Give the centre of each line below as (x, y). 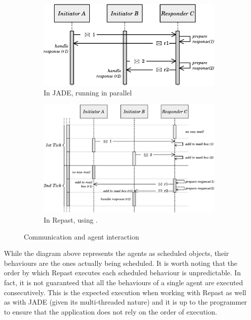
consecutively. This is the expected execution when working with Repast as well (125, 292)
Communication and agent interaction (82, 236)
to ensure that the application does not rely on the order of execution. (111, 311)
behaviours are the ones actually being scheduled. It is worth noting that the (121, 263)
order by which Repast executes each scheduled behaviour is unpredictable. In (123, 273)
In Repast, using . (71, 220)
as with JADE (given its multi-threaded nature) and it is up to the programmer (125, 302)
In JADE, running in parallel (88, 92)
